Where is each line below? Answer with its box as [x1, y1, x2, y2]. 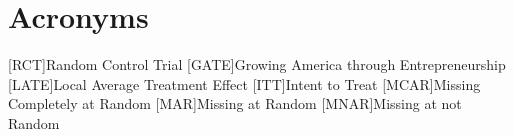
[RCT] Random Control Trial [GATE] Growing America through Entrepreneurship [8, 54, 506, 75]
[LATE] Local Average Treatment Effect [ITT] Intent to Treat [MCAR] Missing [8, 73, 481, 94]
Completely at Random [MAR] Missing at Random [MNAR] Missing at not [8, 93, 462, 114]
